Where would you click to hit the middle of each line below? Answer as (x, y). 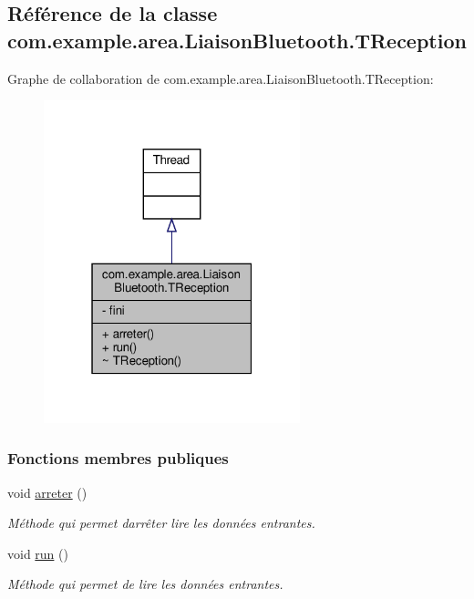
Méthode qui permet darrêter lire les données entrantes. (161, 523)
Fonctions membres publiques (118, 458)
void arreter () (47, 492)
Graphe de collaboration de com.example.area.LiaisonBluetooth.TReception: (221, 78)
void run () (38, 553)
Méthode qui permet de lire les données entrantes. (145, 584)
